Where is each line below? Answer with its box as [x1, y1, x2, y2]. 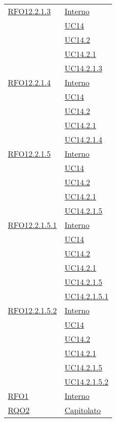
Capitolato [65, 404, 101, 416]
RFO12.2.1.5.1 [8, 219, 57, 230]
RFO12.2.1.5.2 [8, 305, 57, 316]
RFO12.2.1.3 [8, 5, 51, 17]
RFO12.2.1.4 [8, 77, 51, 88]
